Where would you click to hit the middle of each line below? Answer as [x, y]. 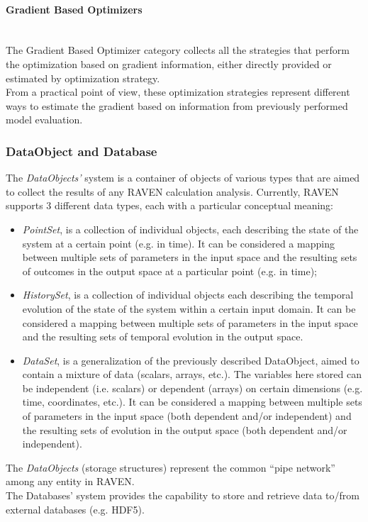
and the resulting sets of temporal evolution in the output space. [163, 337]
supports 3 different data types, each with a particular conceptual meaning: [170, 205]
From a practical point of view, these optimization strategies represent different [178, 92]
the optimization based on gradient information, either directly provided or [169, 63]
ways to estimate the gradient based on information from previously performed [177, 105]
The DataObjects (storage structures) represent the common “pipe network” [171, 467]
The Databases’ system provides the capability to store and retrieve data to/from [183, 495]
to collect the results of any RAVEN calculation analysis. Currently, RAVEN [172, 191]
